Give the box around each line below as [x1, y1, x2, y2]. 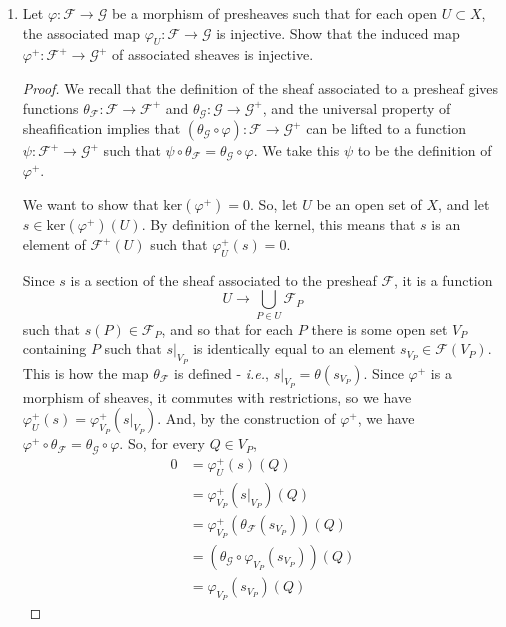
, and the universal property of [262, 97, 451, 118]
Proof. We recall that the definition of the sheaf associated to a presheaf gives [22, 77, 499, 98]
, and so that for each [161, 318, 294, 339]
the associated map [22, 22, 140, 43]
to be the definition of [357, 140, 492, 161]
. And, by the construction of [157, 408, 336, 429]
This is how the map [22, 362, 149, 383]
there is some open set [311, 318, 448, 339]
